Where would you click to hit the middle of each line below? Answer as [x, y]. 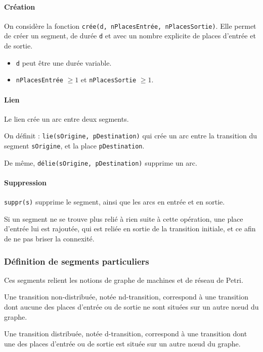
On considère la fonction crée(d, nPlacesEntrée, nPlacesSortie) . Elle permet [130, 26]
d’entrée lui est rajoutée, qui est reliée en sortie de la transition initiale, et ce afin [130, 229]
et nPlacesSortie [108, 80]
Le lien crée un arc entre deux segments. [67, 118]
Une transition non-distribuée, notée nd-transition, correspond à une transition [126, 297]
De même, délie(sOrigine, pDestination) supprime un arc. [101, 162]
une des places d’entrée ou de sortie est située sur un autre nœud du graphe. [122, 343]
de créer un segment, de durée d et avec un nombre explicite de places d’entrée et [130, 36]
